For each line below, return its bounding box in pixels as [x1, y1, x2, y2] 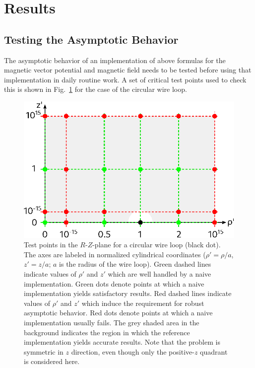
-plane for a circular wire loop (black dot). [92, 239, 221, 250]
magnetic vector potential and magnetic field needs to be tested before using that [4, 65, 252, 75]
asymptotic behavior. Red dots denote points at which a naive [24, 307, 213, 318]
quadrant [200, 346, 228, 357]
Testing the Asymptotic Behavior [4, 31, 179, 47]
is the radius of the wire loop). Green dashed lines [59, 259, 211, 269]
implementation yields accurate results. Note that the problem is [24, 337, 220, 347]
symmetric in [24, 346, 64, 357]
